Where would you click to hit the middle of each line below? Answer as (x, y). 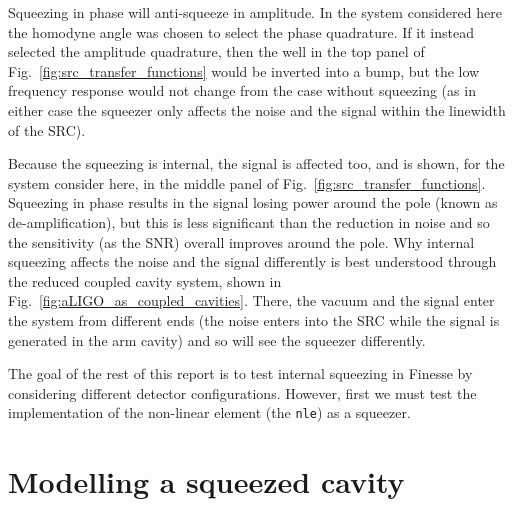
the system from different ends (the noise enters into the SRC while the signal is (254, 319)
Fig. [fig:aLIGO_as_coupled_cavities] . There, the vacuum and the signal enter (251, 300)
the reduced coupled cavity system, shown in (145, 280)
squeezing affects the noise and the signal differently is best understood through (252, 261)
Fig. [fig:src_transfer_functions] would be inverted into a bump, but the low (244, 70)
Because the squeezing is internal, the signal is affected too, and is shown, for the (256, 163)
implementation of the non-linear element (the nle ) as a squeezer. (209, 412)
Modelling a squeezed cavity (206, 481)
